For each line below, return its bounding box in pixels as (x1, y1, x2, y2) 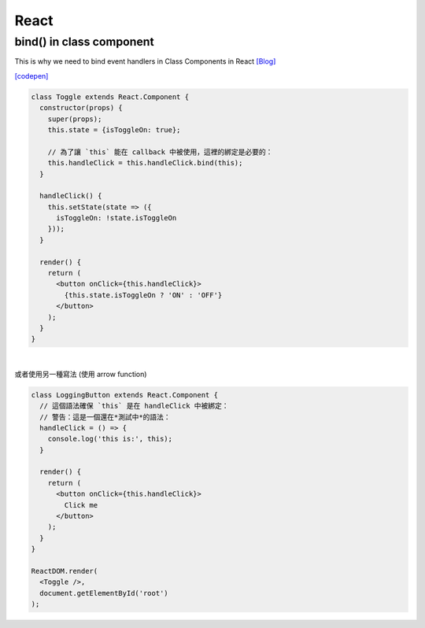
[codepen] (14, 71, 49, 80)
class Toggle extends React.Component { (31, 92, 189, 102)
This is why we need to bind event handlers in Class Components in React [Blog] (14, 57, 276, 66)
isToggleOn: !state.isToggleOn (56, 213, 177, 223)
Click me (64, 501, 98, 509)
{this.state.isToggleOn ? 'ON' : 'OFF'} (64, 290, 223, 299)
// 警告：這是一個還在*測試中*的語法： (39, 412, 171, 421)
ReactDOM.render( (31, 567, 98, 575)
